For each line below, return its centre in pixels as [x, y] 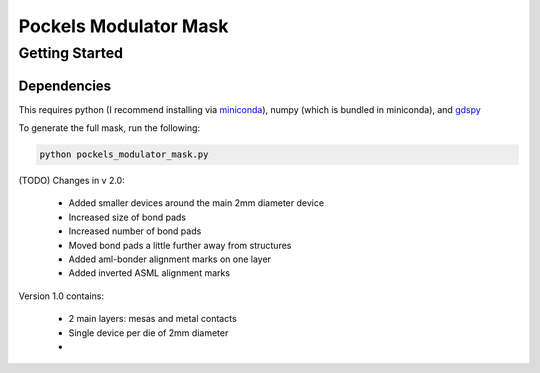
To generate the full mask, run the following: [109, 128]
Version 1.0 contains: [61, 296]
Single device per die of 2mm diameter [148, 332]
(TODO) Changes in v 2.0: [71, 181]
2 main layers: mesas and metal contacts [152, 319]
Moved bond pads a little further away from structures [180, 245]
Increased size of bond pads [127, 217]
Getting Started [71, 53]
